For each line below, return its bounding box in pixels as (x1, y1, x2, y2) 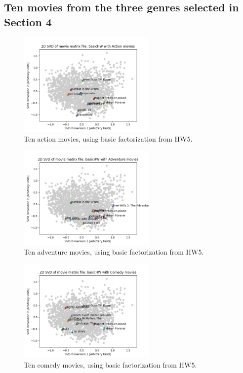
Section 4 (4, 14, 52, 29)
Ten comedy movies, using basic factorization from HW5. (24, 359, 197, 370)
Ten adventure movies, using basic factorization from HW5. (24, 246, 204, 257)
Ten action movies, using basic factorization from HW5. (24, 133, 193, 144)
